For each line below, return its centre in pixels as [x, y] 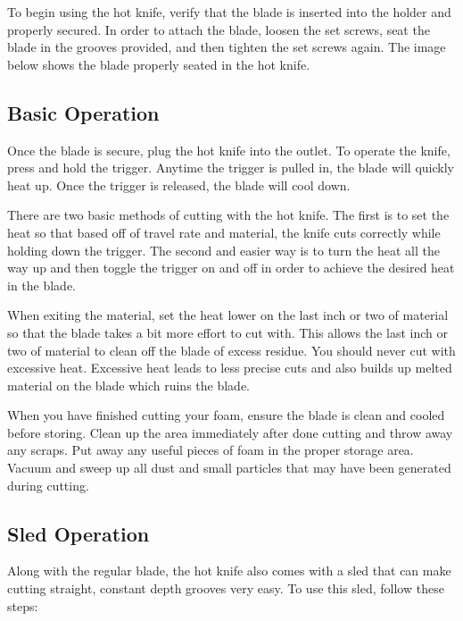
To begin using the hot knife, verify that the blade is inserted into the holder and [229, 12]
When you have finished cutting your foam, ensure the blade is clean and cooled [226, 415]
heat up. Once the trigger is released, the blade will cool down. [179, 185]
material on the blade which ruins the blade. [129, 385]
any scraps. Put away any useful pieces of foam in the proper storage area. [211, 450]
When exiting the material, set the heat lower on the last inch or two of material [228, 315]
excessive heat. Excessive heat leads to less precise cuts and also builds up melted [230, 368]
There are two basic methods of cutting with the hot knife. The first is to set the [228, 215]
